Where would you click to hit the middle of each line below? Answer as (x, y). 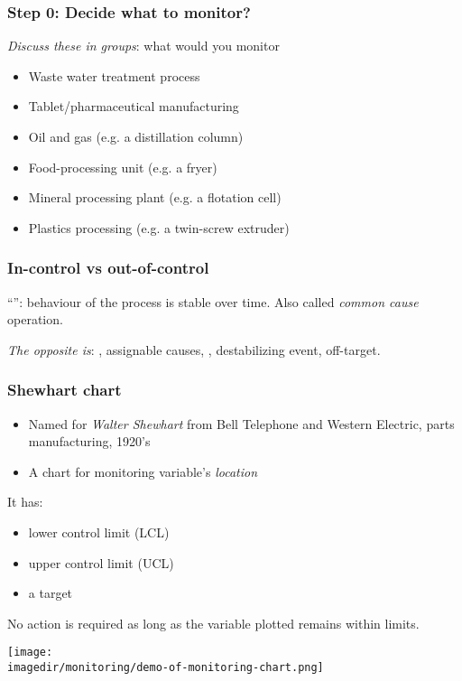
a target (51, 593)
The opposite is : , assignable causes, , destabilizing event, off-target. (194, 349)
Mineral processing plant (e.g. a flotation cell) (155, 197)
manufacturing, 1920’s (89, 441)
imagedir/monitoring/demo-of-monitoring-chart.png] (166, 667)
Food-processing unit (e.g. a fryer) (123, 167)
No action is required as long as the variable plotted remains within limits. (213, 623)
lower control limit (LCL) (99, 532)
